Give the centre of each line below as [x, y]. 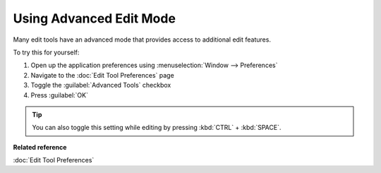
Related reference [40, 147]
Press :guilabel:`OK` [59, 95]
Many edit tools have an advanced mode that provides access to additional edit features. [142, 40]
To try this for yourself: [46, 52]
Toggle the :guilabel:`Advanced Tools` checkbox [101, 85]
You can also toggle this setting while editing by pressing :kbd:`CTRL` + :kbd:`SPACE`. [157, 128]
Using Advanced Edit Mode [95, 18]
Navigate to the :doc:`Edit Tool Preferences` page [102, 75]
